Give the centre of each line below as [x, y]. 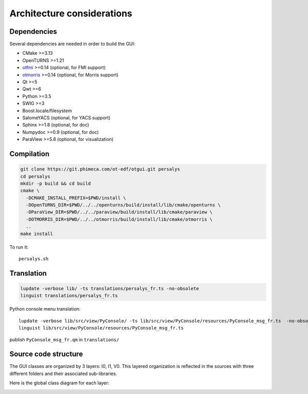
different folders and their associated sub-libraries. [63, 374]
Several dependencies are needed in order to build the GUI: [72, 44]
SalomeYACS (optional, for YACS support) [66, 117]
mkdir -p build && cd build [55, 183]
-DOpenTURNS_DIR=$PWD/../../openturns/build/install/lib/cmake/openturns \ [123, 205]
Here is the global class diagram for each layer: [60, 383]
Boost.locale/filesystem [47, 111]
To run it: [19, 247]
